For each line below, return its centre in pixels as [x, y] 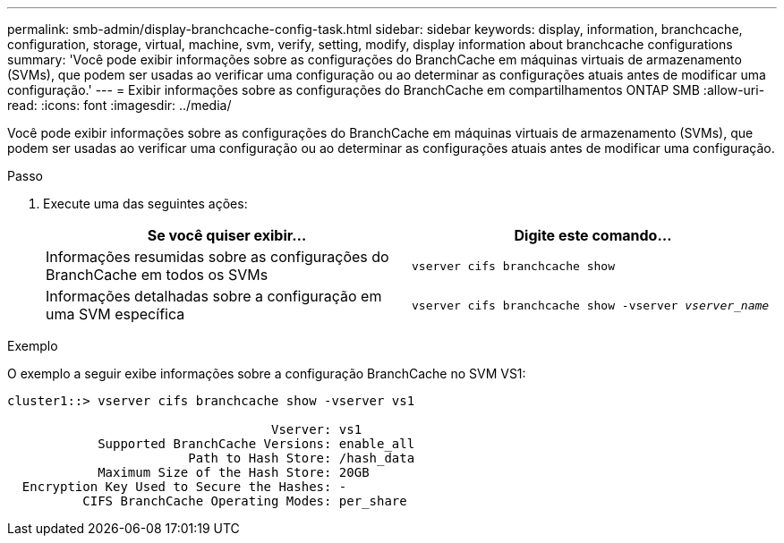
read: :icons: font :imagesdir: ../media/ [119, 105]
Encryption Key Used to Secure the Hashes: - [184, 487]
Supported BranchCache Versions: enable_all [256, 444]
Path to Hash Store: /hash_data [302, 458]
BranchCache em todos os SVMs [157, 275]
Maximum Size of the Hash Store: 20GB [234, 472]
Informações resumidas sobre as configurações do [217, 257]
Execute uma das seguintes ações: [145, 204]
